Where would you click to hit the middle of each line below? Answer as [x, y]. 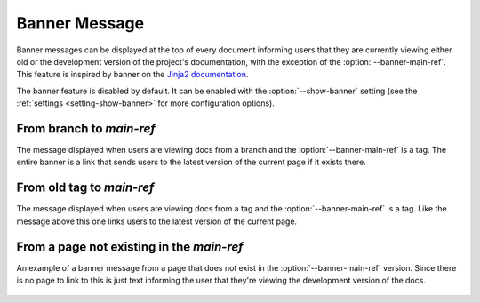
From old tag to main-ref [85, 188]
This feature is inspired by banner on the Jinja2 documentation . [132, 75]
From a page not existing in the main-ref [130, 247]
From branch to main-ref [86, 128]
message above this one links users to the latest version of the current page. [157, 221]
